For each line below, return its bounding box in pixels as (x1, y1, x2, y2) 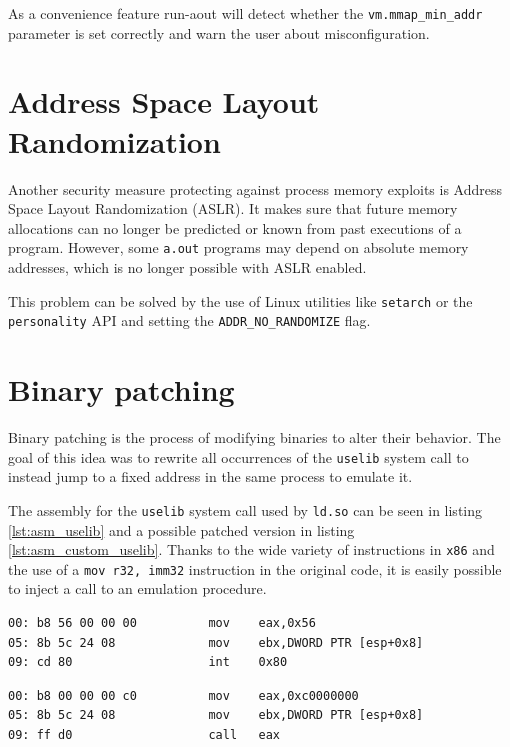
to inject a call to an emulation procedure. (8, 578, 267, 599)
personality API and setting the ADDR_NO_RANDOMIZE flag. (8, 310, 371, 331)
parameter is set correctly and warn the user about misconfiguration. (8, 22, 430, 43)
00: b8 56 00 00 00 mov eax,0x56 (8, 616, 316, 631)
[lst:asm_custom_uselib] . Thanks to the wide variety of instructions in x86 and (8, 539, 495, 560)
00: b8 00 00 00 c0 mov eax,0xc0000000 (8, 688, 359, 703)
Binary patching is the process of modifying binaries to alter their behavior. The (8, 427, 501, 448)
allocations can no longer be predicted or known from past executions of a (8, 217, 462, 238)
